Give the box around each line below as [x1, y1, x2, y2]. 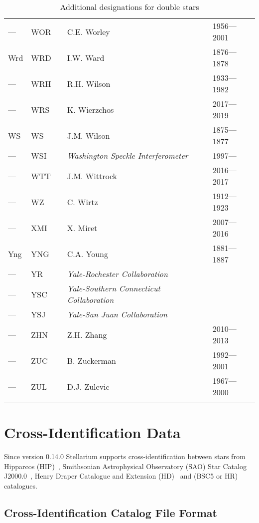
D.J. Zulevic [67, 380, 110, 392]
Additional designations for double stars [60, 1, 199, 12]
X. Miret [67, 222, 98, 234]
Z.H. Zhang [67, 328, 107, 340]
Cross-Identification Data [4, 422, 181, 443]
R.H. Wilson [67, 77, 111, 89]
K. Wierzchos [67, 103, 114, 115]
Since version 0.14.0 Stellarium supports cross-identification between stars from [4, 451, 246, 462]
